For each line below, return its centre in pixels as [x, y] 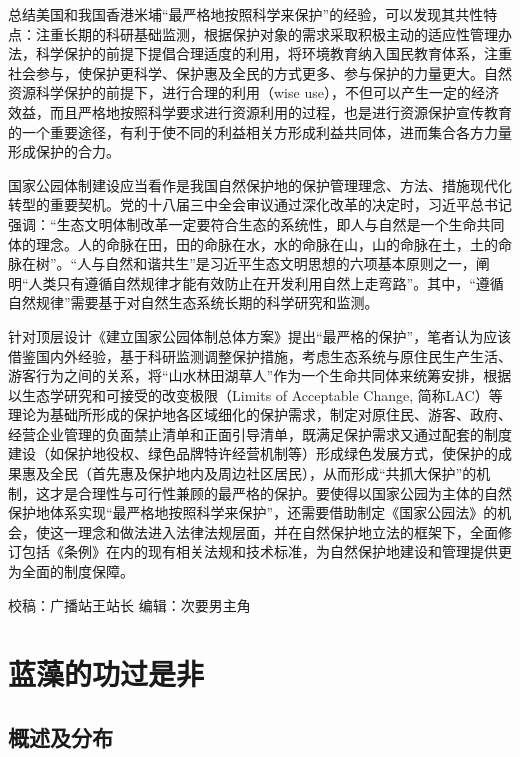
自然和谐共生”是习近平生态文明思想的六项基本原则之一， [290, 263]
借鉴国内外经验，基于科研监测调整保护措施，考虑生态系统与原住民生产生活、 [260, 355]
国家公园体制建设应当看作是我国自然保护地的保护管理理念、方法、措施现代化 [260, 184]
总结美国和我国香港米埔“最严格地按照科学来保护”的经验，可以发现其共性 [246, 14]
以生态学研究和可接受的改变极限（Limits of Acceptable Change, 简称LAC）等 [255, 394]
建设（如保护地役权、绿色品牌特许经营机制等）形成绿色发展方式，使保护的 [253, 453]
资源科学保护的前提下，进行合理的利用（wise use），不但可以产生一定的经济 [253, 92]
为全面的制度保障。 [71, 571]
